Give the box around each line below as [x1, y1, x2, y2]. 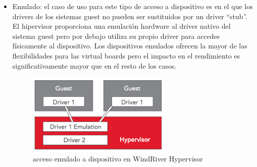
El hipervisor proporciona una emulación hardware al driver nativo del [12, 21, 231, 31]
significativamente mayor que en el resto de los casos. [12, 60, 177, 71]
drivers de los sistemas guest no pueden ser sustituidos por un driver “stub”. [12, 11, 248, 21]
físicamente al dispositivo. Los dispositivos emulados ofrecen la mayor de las [12, 40, 247, 51]
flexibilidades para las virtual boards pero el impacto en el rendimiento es [12, 50, 240, 61]
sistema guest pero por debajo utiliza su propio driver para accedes [12, 30, 220, 41]
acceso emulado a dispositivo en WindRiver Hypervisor [32, 153, 203, 163]
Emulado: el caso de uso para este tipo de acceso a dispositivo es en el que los [12, 1, 253, 11]
